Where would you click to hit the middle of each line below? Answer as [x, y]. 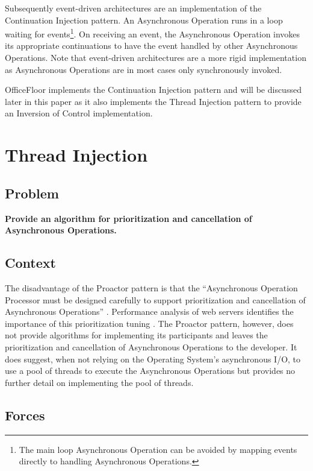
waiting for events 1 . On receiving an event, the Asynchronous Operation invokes [153, 33]
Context [30, 263]
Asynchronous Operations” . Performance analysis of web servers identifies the [149, 311]
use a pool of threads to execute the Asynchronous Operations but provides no [150, 371]
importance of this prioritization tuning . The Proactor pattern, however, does [149, 323]
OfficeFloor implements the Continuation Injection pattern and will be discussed [153, 90]
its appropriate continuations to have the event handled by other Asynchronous [151, 46]
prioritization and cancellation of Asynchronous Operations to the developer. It [151, 346]
